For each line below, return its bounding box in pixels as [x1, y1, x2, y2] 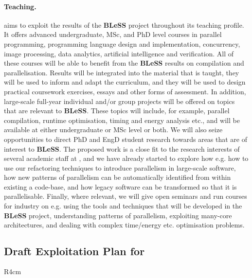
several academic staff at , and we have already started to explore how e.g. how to [4, 153, 249, 163]
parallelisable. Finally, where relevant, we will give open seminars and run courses [4, 191, 247, 201]
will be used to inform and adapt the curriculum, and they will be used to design [4, 77, 246, 87]
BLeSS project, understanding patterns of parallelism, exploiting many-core [4, 210, 232, 220]
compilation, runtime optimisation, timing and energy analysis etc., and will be [4, 115, 240, 125]
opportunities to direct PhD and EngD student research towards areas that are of [4, 134, 248, 144]
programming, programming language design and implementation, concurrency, [4, 38, 240, 49]
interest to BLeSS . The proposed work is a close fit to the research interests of [4, 143, 240, 154]
